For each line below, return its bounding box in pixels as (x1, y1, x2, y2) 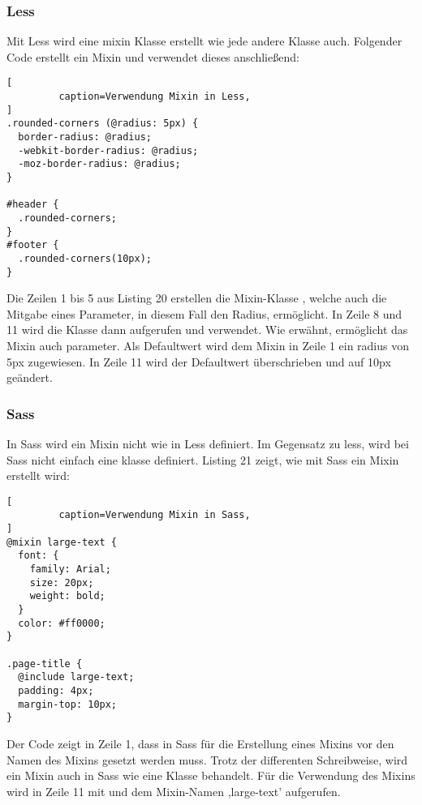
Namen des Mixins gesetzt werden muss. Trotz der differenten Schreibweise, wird (6, 751, 408, 768)
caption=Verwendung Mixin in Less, (58, 91, 251, 103)
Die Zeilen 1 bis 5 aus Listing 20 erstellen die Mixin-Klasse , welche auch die (6, 289, 387, 306)
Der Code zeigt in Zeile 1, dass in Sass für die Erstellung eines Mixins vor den (6, 734, 394, 751)
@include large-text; (18, 671, 135, 683)
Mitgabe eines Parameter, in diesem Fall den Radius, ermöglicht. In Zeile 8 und (6, 305, 403, 322)
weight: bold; (29, 590, 105, 602)
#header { (6, 199, 59, 211)
